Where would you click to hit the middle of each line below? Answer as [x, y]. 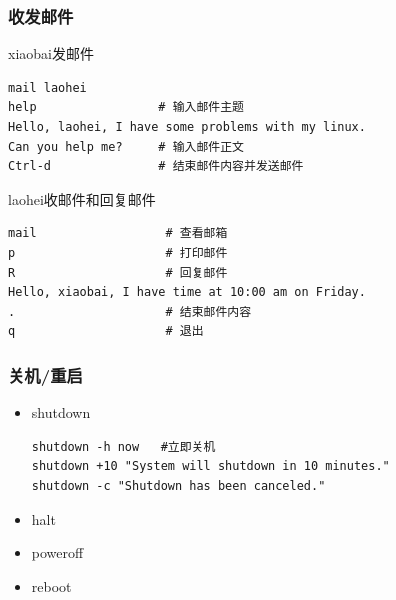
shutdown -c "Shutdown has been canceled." [178, 485]
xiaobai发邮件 [51, 53]
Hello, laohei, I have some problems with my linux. [187, 127]
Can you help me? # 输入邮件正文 [126, 146]
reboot [51, 585]
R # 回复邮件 [118, 272]
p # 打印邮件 [118, 252]
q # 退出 [106, 331]
